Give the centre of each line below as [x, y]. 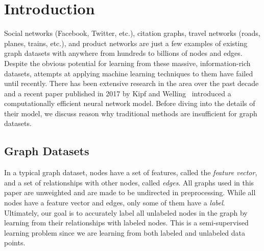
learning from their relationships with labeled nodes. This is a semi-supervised [126, 223]
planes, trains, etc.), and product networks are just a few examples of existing [126, 43]
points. [15, 243]
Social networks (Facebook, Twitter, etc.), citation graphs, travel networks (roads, [132, 33]
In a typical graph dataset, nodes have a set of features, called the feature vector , [131, 172]
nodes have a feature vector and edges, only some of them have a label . [115, 203]
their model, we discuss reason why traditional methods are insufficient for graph [131, 113]
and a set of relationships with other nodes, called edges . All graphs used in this [129, 182]
